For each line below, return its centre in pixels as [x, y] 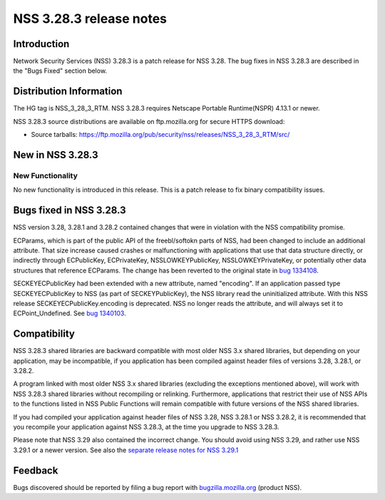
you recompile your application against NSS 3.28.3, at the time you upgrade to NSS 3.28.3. [146, 427]
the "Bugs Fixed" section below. [60, 71]
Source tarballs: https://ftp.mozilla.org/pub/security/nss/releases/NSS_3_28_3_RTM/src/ [160, 135]
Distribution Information [68, 92]
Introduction [41, 44]
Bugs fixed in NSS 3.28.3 [70, 210]
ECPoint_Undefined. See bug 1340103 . [70, 313]
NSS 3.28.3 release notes [90, 19]
